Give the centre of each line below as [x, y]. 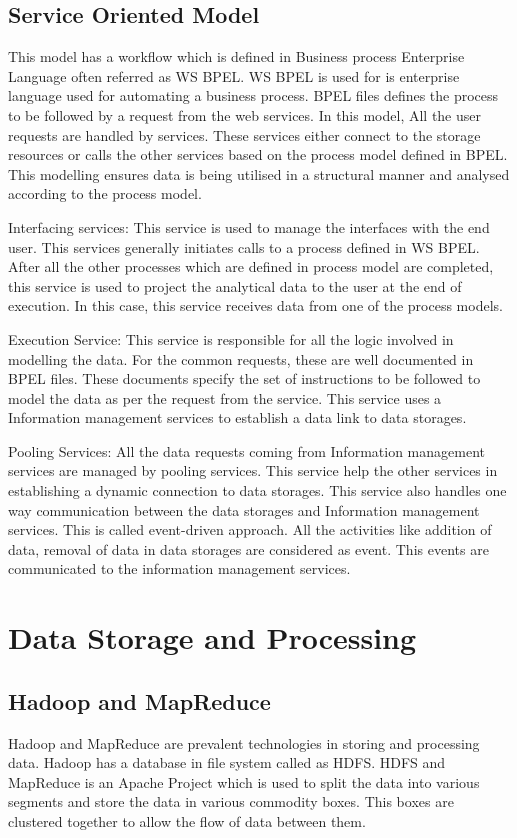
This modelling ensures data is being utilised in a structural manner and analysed [259, 173]
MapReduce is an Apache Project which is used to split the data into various [244, 781]
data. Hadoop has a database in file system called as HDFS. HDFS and [227, 762]
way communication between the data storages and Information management [244, 509]
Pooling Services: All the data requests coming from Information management [246, 450]
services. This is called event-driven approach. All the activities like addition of [250, 529]
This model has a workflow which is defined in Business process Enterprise [236, 56]
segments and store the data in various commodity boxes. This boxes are [231, 801]
